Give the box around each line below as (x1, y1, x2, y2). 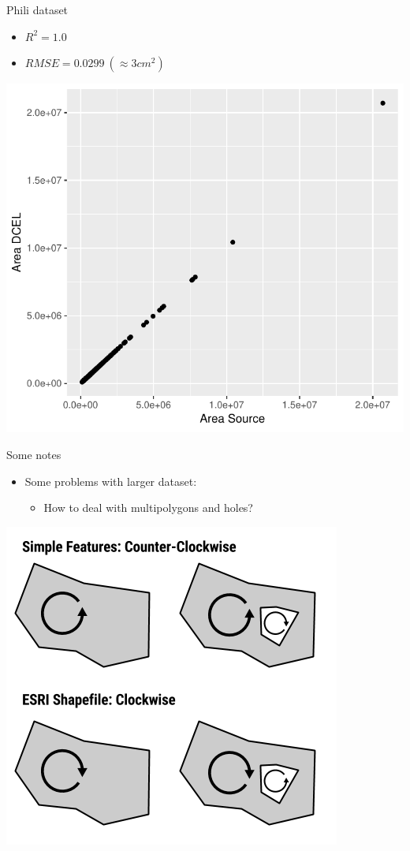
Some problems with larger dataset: (24, 472, 197, 489)
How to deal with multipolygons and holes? (43, 499, 253, 516)
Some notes (6, 446, 61, 462)
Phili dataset (6, 2, 69, 17)
